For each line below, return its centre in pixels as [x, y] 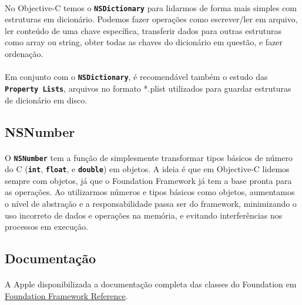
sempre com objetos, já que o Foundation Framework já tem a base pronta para [148, 180]
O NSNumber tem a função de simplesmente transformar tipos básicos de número [149, 157]
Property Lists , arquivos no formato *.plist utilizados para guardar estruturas [148, 88]
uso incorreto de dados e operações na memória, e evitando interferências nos [144, 215]
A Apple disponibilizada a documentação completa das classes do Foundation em [151, 284]
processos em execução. [46, 227]
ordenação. [24, 54]
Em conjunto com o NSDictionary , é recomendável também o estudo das [136, 77]
